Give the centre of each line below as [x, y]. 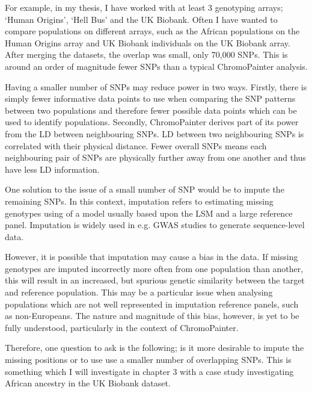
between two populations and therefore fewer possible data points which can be [151, 110]
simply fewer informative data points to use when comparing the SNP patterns [150, 98]
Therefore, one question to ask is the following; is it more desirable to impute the [154, 348]
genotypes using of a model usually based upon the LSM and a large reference [149, 213]
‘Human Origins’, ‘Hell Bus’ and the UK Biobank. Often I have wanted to [141, 19]
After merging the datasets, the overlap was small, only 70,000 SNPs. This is [146, 54]
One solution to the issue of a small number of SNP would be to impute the [145, 189]
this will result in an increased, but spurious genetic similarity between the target [155, 280]
